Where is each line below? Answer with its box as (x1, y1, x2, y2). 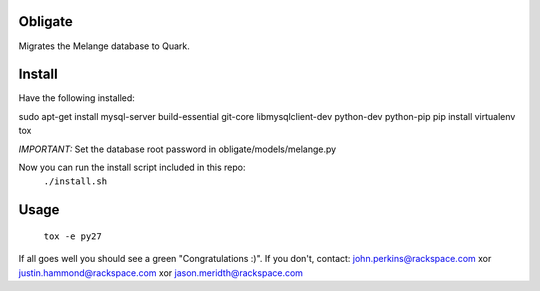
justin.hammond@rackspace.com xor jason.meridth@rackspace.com (18, 266, 304, 279)
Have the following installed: (18, 92, 135, 104)
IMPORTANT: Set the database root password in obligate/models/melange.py (18, 143, 337, 155)
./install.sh (43, 176, 108, 187)
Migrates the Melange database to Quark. (18, 40, 190, 52)
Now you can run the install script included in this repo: (18, 161, 246, 173)
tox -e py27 (43, 230, 102, 242)
